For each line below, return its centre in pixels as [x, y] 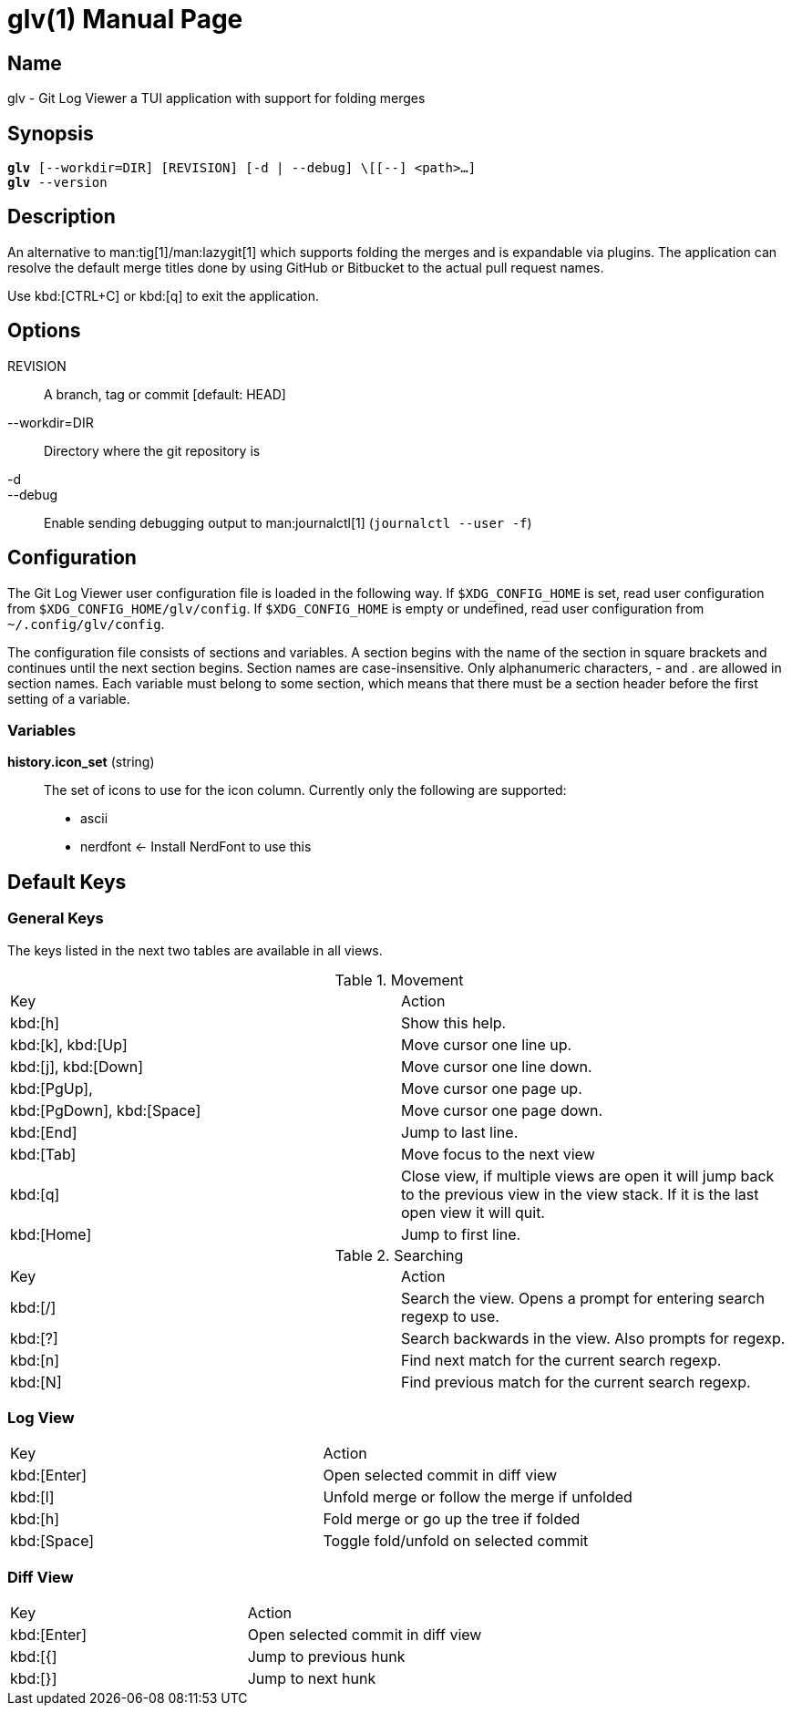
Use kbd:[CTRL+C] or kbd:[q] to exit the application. [164, 295]
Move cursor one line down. [497, 1066]
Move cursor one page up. [492, 1088]
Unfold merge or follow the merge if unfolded [478, 1497]
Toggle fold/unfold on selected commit [456, 1541]
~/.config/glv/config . [86, 624]
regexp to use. [450, 1316]
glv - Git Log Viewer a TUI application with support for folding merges [216, 98]
